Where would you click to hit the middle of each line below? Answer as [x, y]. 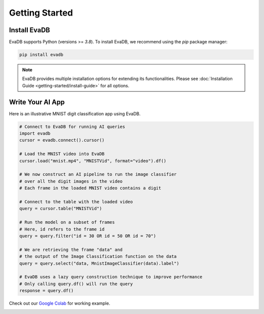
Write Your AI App [37, 102]
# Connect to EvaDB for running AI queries [72, 126]
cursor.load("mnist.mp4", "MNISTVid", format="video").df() [93, 161]
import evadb [35, 134]
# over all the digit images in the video [71, 181]
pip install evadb [41, 55]
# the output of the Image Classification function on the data [98, 257]
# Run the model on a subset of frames [67, 222]
